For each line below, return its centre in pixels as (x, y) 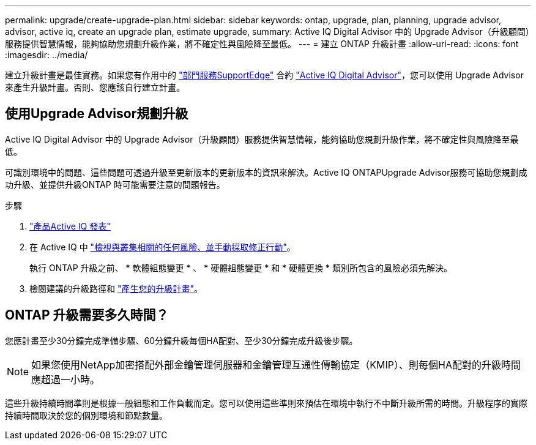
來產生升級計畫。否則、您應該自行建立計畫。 (95, 87)
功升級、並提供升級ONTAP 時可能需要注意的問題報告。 (115, 184)
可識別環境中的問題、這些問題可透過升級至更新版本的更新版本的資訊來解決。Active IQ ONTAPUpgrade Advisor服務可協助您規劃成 (266, 172)
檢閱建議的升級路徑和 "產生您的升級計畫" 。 (116, 288)
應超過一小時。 (66, 379)
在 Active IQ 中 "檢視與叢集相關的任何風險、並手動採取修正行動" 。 (162, 247)
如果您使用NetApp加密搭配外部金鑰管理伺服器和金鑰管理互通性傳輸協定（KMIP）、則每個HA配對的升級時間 (276, 365)
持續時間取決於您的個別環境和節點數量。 (86, 415)
